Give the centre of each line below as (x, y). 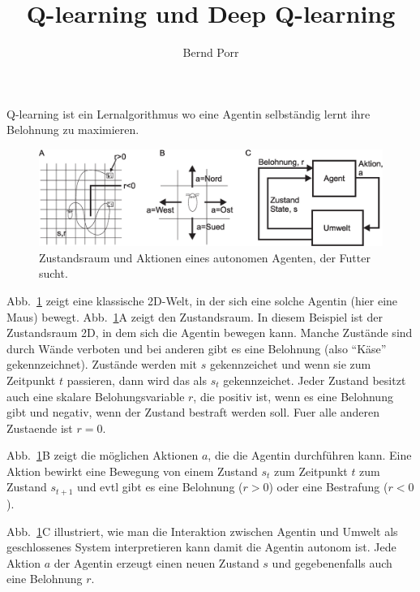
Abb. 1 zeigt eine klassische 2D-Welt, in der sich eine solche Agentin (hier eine (202, 300)
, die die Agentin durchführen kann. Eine (310, 455)
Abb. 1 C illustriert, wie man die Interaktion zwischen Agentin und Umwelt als (202, 531)
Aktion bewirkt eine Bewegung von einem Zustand (132, 471)
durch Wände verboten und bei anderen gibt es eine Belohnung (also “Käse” (197, 348)
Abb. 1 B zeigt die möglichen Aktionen (103, 455)
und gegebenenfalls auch (332, 562)
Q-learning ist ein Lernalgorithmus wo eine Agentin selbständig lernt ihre (189, 113)
